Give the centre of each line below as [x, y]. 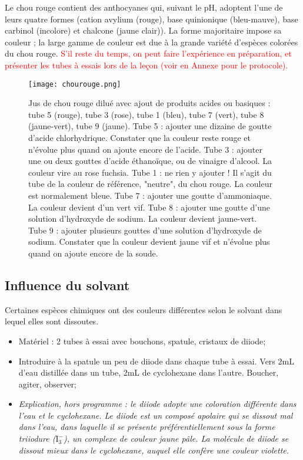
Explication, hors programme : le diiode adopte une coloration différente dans [157, 404]
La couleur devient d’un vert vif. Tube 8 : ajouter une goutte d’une [149, 207]
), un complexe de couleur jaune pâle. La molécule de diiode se [176, 438]
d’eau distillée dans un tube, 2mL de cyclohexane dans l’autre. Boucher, [149, 372]
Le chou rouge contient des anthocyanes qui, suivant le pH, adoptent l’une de [144, 7]
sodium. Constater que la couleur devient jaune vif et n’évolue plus [149, 241]
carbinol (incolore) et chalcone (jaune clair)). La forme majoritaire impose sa [143, 30]
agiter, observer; [47, 384]
